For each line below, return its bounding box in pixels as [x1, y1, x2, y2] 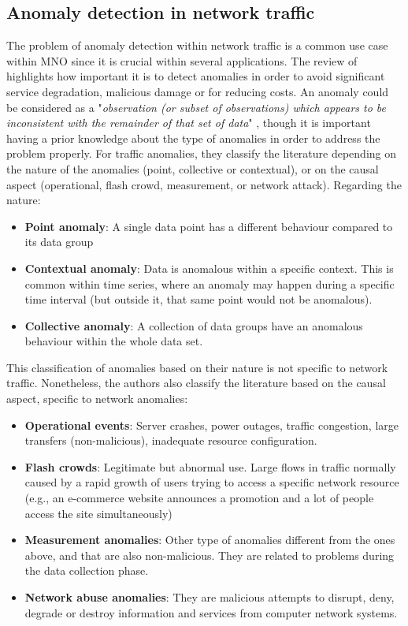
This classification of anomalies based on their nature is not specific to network [6, 359, 388, 375]
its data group [24, 233, 94, 250]
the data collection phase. [24, 562, 149, 579]
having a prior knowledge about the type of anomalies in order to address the [6, 129, 380, 146]
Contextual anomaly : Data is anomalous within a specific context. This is [24, 259, 394, 276]
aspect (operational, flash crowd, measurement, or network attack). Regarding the [6, 176, 402, 192]
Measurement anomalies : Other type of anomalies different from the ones [24, 531, 395, 548]
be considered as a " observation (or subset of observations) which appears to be [6, 99, 387, 115]
